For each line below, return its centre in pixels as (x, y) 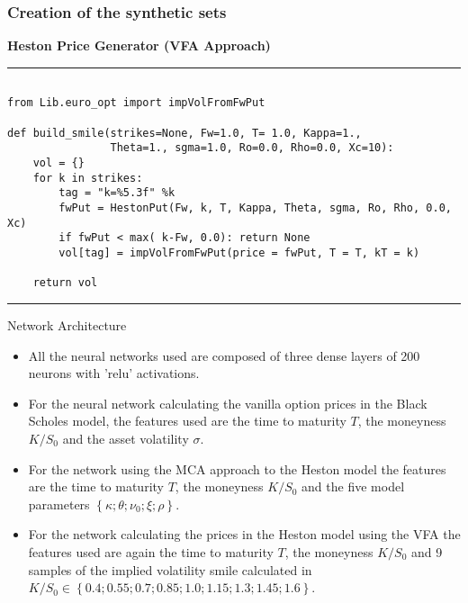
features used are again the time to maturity (151, 551)
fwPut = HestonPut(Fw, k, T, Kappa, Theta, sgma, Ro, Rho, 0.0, (255, 208)
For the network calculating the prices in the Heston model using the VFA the (244, 534)
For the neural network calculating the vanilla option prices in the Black (228, 403)
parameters (59, 504)
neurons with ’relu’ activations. (114, 373)
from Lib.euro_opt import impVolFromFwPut (136, 103)
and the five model (353, 486)
